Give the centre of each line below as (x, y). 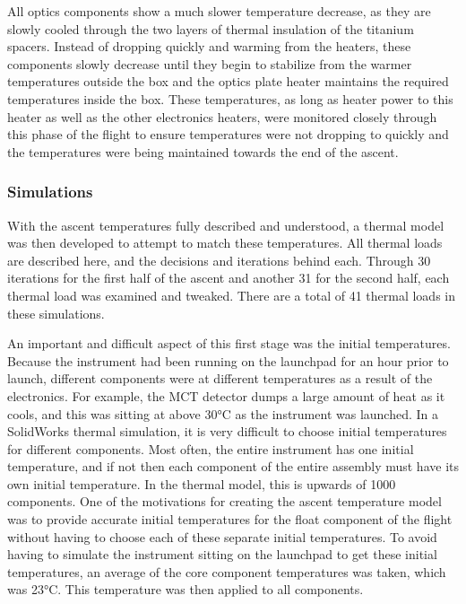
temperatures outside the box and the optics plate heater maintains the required (228, 81)
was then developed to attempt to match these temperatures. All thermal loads (225, 243)
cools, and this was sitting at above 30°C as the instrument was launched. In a (223, 413)
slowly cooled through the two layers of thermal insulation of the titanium (211, 28)
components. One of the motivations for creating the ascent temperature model (224, 501)
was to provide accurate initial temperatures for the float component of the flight (230, 519)
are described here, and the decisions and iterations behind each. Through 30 (219, 260)
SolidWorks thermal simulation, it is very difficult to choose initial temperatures (227, 431)
